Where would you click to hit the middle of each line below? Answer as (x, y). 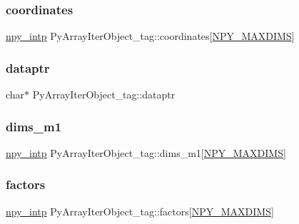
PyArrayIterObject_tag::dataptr (104, 95)
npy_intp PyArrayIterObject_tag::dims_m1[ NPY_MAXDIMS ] (146, 152)
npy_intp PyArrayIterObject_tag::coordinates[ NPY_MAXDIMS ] (150, 36)
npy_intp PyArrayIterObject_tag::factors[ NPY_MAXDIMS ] (140, 211)
